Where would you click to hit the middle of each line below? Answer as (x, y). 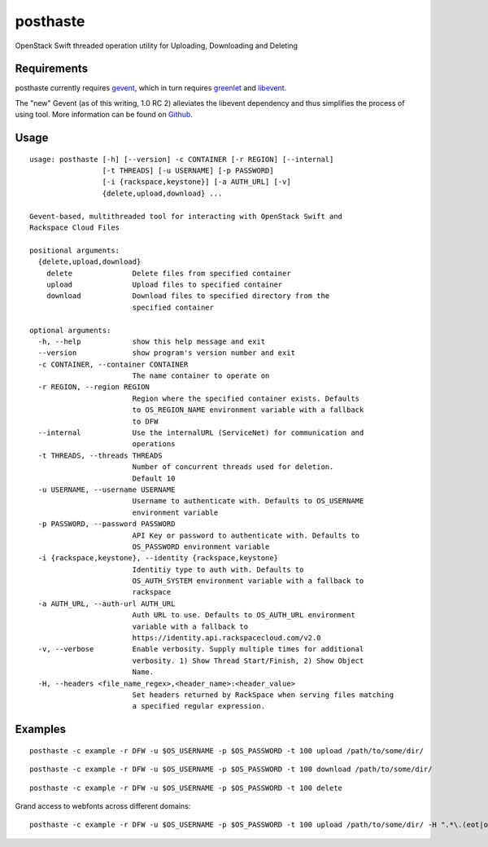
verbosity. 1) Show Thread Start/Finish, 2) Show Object (248, 660)
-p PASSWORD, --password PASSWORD (107, 524)
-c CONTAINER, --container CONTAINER (113, 364)
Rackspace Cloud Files (75, 227)
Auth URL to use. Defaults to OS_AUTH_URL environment (244, 615)
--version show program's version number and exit (167, 353)
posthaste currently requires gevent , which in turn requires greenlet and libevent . (151, 88)
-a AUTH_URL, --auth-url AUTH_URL (107, 603)
